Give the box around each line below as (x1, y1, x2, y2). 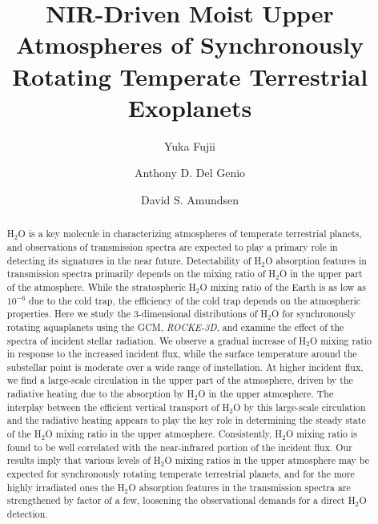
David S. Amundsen (140, 191, 239, 208)
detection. (6, 507, 48, 521)
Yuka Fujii (163, 137, 215, 154)
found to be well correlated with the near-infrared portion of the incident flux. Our (6, 440, 352, 453)
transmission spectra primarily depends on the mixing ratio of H (6, 267, 276, 280)
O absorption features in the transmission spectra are (128, 480, 351, 494)
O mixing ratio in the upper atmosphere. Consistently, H (45, 427, 283, 441)
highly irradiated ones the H (6, 480, 125, 494)
